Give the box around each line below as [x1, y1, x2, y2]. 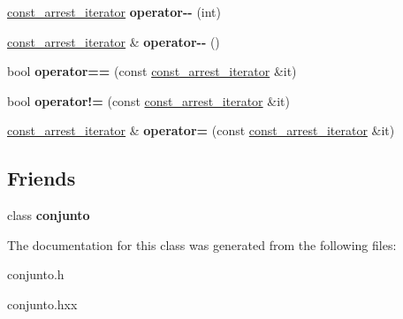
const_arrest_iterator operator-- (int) [7, 3, 222, 20]
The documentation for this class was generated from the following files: [7, 235, 397, 254]
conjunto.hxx [7, 294, 78, 313]
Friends [7, 164, 76, 192]
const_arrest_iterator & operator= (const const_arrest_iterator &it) [7, 121, 395, 140]
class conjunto [7, 206, 90, 224]
